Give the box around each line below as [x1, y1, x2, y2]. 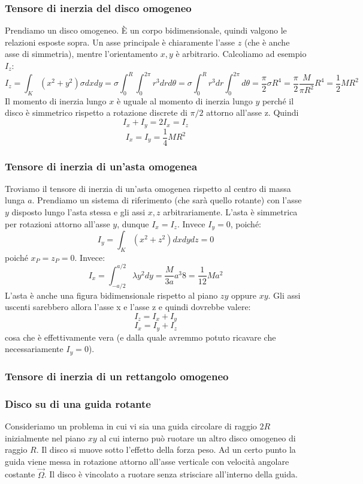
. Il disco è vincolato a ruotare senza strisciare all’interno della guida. [44, 468, 298, 480]
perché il [262, 94, 294, 107]
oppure [231, 288, 256, 301]
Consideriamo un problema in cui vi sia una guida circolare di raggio [5, 419, 257, 432]
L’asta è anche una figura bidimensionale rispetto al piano [5, 288, 218, 301]
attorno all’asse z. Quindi [206, 106, 299, 119]
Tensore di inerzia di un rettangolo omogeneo [5, 368, 229, 383]
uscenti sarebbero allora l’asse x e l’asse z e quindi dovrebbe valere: [5, 300, 251, 313]
